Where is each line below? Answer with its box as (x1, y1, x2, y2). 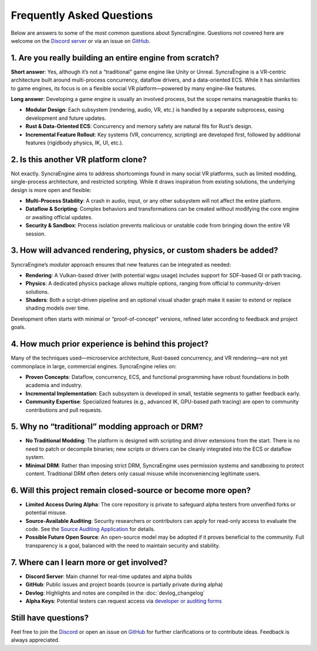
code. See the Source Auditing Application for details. (25, 526, 156, 533)
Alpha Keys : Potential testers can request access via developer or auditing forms (25, 597, 222, 605)
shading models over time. (25, 304, 90, 311)
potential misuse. (25, 509, 67, 516)
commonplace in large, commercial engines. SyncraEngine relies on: (11, 363, 177, 370)
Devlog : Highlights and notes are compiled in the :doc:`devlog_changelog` (25, 589, 205, 596)
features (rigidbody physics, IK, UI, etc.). (25, 139, 123, 146)
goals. (11, 324, 26, 331)
